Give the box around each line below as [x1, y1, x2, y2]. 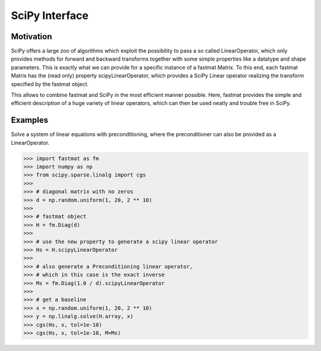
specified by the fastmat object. [11, 80, 89, 87]
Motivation [11, 31, 52, 42]
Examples [11, 115, 49, 125]
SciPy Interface [11, 9, 89, 22]
